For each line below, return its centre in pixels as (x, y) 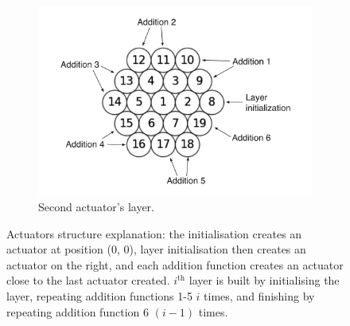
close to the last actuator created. (88, 280)
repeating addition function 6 (78, 311)
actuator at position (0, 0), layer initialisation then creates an (156, 249)
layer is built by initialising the (264, 280)
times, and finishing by (259, 296)
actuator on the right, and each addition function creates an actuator (175, 264)
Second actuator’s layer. (96, 207)
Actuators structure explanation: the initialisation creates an (154, 233)
